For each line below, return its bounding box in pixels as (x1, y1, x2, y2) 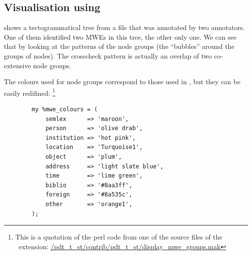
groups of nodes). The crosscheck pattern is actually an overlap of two (4, 50, 212, 60)
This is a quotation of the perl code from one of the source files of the (15, 232, 222, 242)
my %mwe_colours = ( (31, 106, 98, 113)
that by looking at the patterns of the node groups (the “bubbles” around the (4, 41, 235, 51)
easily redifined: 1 (4, 86, 55, 98)
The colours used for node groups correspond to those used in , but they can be (4, 76, 240, 87)
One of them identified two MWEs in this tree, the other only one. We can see (4, 31, 236, 42)
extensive (4, 60, 31, 70)
